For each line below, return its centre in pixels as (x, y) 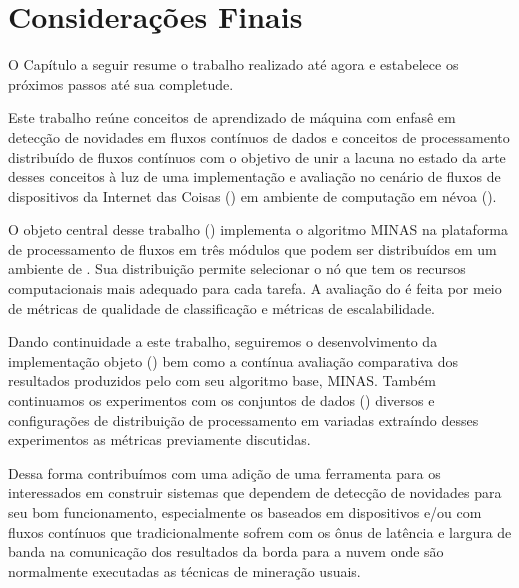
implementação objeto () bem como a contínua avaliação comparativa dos (233, 360)
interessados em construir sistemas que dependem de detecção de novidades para (255, 492)
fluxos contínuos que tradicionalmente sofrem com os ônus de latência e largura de (260, 531)
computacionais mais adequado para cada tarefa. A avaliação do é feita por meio (255, 288)
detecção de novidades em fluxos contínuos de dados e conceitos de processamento (259, 136)
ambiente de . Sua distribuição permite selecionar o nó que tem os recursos (237, 268)
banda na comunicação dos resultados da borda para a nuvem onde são (226, 551)
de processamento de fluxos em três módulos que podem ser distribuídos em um (252, 248)
